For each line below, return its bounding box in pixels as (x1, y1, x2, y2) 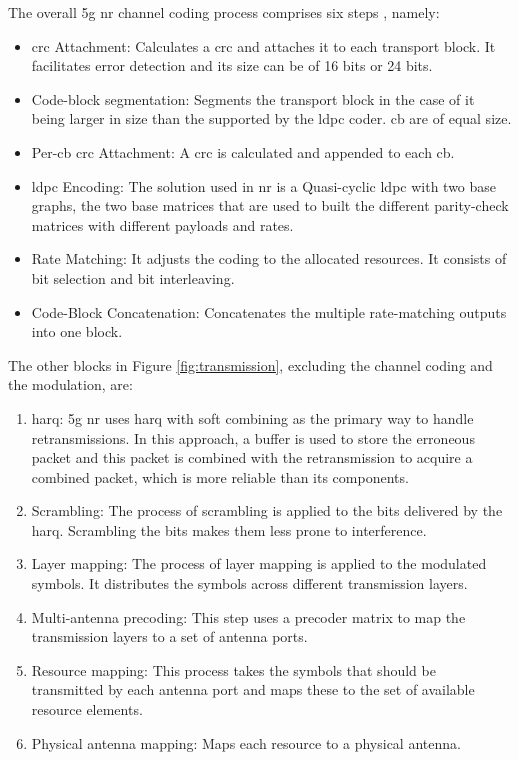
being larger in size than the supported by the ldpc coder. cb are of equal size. (31, 108, 512, 129)
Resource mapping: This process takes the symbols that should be (31, 659, 436, 680)
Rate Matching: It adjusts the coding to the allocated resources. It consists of (31, 248, 507, 269)
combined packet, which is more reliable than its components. (31, 466, 409, 487)
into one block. (31, 321, 123, 342)
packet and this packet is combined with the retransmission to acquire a (31, 447, 473, 468)
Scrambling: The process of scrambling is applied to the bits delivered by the (31, 500, 503, 521)
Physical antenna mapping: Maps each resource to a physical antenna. (31, 732, 461, 753)
